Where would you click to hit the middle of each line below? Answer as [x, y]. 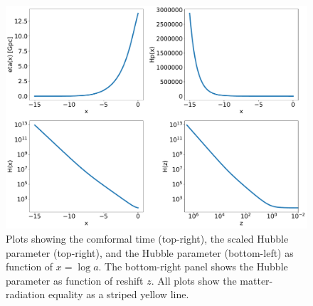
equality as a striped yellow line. [118, 294]
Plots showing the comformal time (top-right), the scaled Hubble [147, 239]
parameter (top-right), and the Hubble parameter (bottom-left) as [150, 252]
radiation [26, 294]
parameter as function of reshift [75, 280]
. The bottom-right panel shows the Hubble [193, 267]
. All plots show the [194, 280]
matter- [256, 280]
